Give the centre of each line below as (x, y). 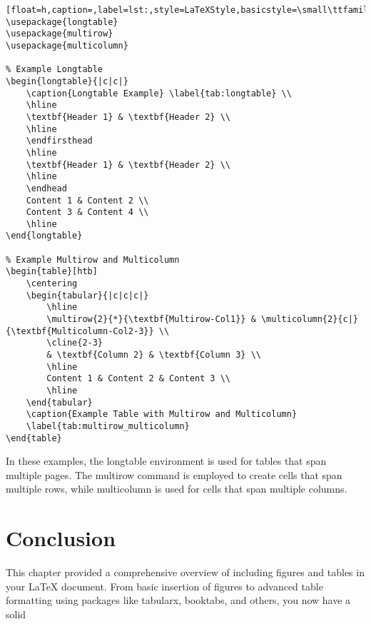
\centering (52, 284)
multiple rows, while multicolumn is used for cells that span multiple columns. (177, 489)
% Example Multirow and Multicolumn (93, 260)
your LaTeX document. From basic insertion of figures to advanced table (164, 586)
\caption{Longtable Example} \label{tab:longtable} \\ (159, 93)
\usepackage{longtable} (62, 22)
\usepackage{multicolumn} (67, 45)
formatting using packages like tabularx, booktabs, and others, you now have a (178, 600)
